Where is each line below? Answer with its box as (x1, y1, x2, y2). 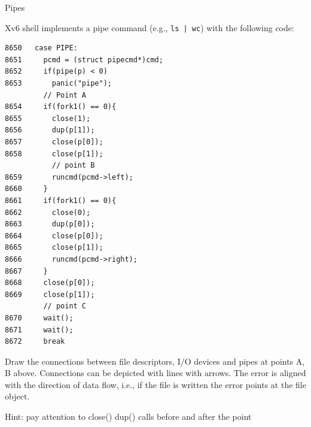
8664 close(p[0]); (5, 231, 103, 240)
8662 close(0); (5, 208, 91, 217)
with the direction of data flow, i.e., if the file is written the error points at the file (5, 378, 306, 390)
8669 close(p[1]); (5, 290, 95, 299)
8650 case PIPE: (5, 44, 78, 53)
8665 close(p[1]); (5, 243, 103, 252)
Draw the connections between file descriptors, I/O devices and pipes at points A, (5, 355, 305, 367)
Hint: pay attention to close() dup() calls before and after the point (5, 410, 252, 423)
